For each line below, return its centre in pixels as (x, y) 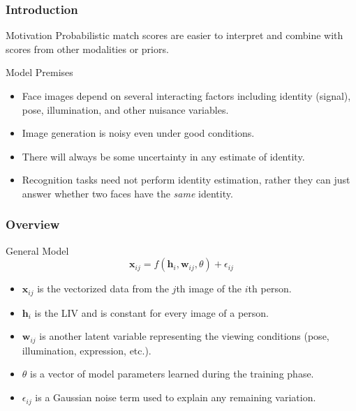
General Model (37, 250)
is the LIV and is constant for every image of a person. (152, 312)
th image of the (209, 289)
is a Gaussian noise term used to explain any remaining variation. (176, 397)
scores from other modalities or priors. (87, 48)
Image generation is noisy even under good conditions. (138, 133)
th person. (270, 289)
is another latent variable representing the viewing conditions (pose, (184, 336)
